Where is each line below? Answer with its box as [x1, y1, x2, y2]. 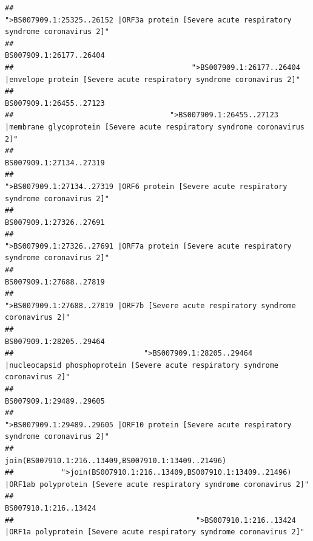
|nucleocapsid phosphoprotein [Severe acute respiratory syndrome [5, 360, 279, 370]
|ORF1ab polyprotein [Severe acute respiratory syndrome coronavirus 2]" [5, 480, 309, 489]
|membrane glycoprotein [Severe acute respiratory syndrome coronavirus [5, 122, 305, 131]
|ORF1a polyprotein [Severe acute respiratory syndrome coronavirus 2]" [5, 528, 305, 537]
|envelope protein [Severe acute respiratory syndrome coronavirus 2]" [5, 75, 300, 84]
